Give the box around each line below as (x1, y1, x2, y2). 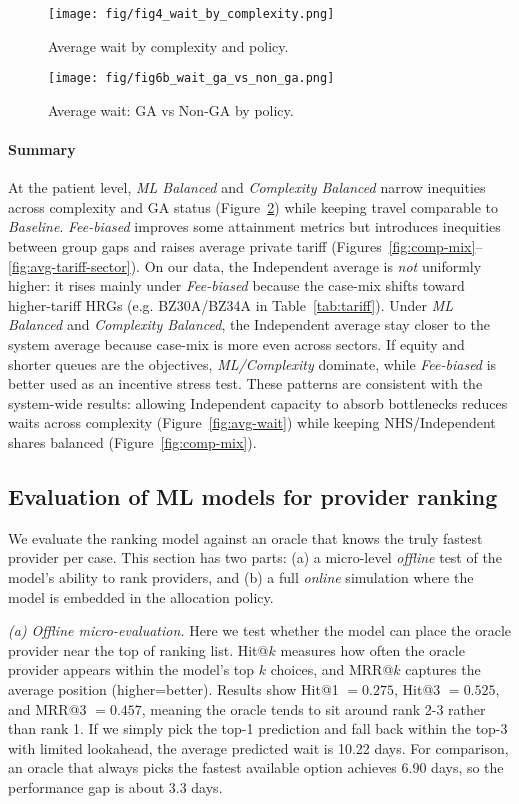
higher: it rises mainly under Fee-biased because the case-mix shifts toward (8, 275, 465, 296)
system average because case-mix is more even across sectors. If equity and (8, 334, 465, 355)
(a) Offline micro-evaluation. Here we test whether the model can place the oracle (8, 620, 512, 641)
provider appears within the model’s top (8, 659, 255, 680)
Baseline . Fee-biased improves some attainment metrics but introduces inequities (8, 216, 501, 237)
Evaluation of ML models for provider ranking (8, 481, 498, 511)
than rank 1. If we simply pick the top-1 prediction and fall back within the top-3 (8, 718, 508, 739)
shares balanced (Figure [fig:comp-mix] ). (8, 432, 257, 453)
